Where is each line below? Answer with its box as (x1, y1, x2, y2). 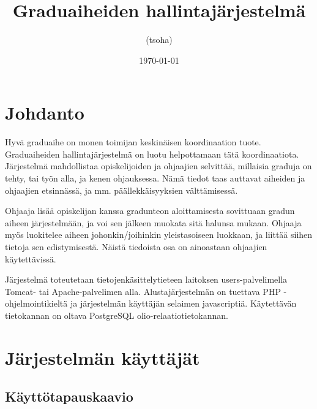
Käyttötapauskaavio (5, 387, 133, 406)
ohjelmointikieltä (5, 297, 68, 310)
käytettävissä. (5, 252, 56, 265)
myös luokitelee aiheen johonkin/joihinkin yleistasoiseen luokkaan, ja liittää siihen (5, 228, 313, 241)
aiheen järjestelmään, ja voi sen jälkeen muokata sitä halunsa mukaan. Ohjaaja (5, 216, 302, 229)
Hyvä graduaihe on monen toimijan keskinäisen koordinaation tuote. (5, 136, 261, 148)
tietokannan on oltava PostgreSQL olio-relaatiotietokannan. (5, 308, 228, 321)
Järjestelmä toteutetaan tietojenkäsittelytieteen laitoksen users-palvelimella (5, 273, 288, 286)
